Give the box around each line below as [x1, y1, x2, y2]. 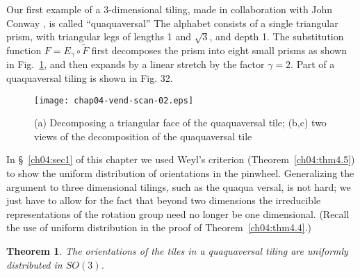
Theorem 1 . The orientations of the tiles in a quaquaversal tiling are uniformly [6, 244, 348, 258]
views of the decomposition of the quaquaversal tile [34, 128, 252, 143]
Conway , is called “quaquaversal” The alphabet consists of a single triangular [6, 15, 338, 30]
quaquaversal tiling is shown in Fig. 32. [6, 71, 173, 85]
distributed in [6, 257, 63, 271]
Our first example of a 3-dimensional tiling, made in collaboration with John [6, 2, 333, 16]
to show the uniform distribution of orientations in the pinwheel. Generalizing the [6, 166, 354, 181]
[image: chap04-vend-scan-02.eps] [34, 95, 194, 106]
